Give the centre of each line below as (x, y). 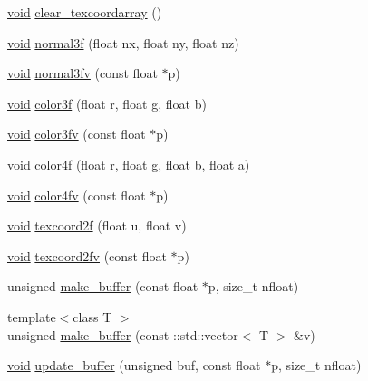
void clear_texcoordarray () (85, 12)
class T (92, 316)
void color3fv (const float (77, 134)
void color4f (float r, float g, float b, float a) (129, 164)
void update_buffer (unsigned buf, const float (134, 365)
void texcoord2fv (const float (87, 255)
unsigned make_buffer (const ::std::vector (123, 334)
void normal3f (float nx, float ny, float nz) (123, 42)
